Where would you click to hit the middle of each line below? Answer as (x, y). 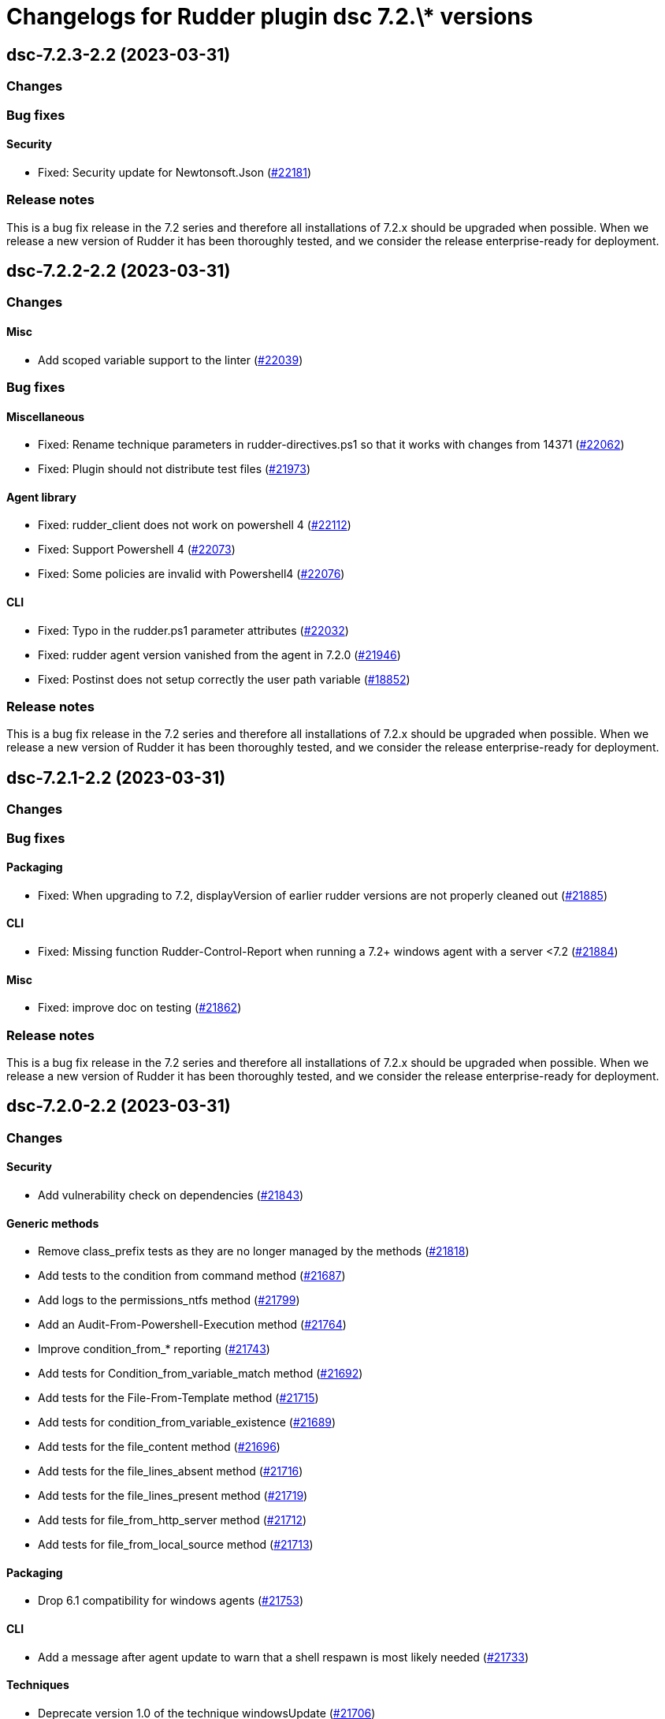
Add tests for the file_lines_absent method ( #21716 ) (171, 1471)
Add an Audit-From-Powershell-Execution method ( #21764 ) (192, 1325)
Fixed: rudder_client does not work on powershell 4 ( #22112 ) (195, 525)
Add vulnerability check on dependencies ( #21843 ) (171, 1195)
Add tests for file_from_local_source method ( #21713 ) (176, 1545)
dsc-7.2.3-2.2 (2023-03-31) (119, 54)
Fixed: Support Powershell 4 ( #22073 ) (137, 550)
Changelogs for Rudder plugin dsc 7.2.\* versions (270, 17)
